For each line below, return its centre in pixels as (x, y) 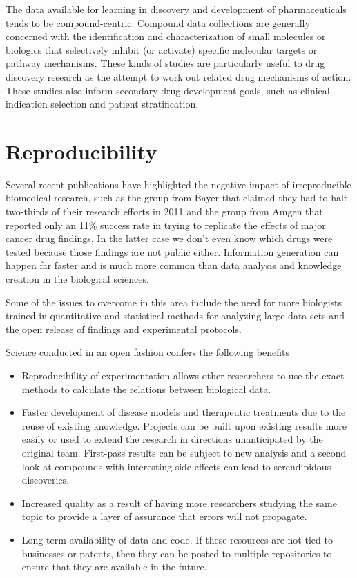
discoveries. (46, 480)
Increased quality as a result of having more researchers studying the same (179, 502)
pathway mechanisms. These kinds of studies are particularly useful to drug (165, 63)
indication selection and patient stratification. (102, 104)
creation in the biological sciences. (77, 279)
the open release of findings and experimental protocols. (124, 329)
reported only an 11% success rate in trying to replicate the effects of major (166, 225)
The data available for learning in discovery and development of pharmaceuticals (176, 9)
